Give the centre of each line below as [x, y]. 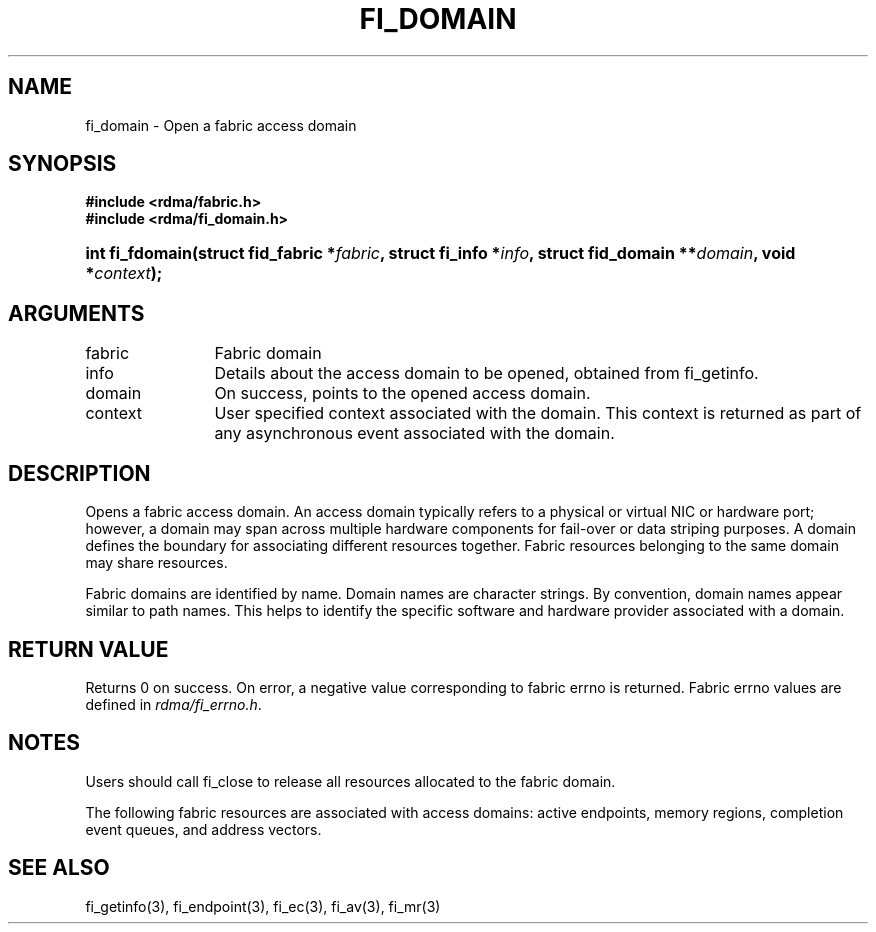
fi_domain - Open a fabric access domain [221, 125]
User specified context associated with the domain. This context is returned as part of [538, 413]
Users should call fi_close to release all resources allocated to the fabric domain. [350, 781]
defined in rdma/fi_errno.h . [173, 704]
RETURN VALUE [88, 649]
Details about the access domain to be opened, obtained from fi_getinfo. [486, 373]
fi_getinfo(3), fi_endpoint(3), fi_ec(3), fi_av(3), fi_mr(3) [263, 906]
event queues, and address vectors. [203, 829]
